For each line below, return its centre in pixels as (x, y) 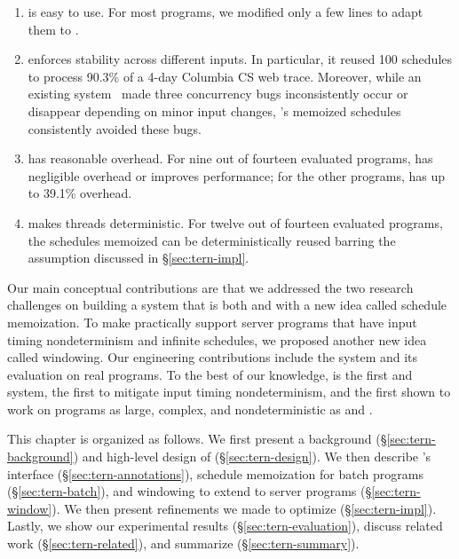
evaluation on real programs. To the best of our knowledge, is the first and (210, 374)
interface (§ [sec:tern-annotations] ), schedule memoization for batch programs (215, 473)
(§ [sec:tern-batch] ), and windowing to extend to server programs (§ (190, 491)
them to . (53, 29)
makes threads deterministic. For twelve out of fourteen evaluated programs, (235, 222)
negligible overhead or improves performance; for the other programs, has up (237, 175)
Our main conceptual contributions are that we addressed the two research (210, 287)
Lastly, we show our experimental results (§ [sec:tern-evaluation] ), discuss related (225, 526)
